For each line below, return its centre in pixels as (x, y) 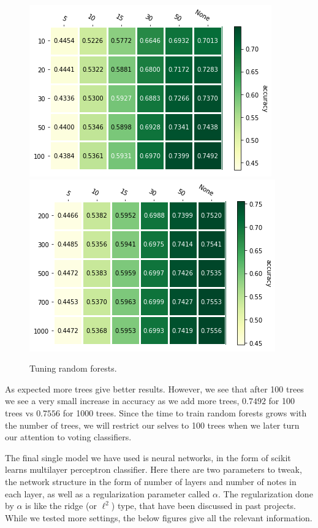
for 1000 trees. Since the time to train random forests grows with (185, 412)
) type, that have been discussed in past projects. (203, 506)
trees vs (19, 412)
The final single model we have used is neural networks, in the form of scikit (148, 457)
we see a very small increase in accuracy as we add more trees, (122, 401)
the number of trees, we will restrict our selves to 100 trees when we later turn (152, 425)
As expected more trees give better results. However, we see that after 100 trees (154, 388)
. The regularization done (266, 493)
